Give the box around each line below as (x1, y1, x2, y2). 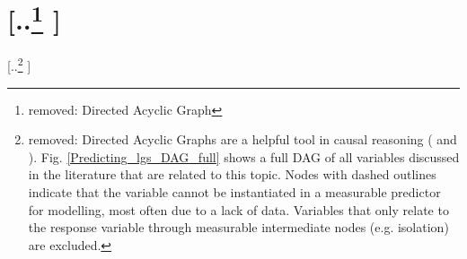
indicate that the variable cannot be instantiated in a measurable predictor (28, 183, 441, 202)
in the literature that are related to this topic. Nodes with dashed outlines (28, 165, 436, 184)
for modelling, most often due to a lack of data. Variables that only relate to (28, 200, 449, 219)
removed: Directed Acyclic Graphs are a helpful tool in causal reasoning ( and (28, 130, 457, 149)
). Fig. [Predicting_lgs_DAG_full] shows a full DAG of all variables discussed (28, 147, 460, 166)
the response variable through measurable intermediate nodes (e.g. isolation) (28, 218, 449, 237)
